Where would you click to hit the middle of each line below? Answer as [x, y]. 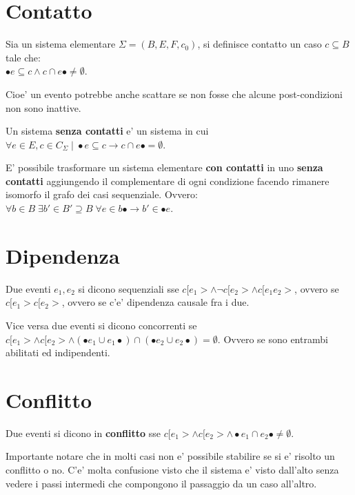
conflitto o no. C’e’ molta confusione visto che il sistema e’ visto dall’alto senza [172, 470]
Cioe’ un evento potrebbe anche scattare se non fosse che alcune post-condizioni [174, 94]
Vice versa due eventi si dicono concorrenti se [101, 325]
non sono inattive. [43, 107]
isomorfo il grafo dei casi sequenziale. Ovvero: [102, 194]
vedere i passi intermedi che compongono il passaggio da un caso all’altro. [161, 483]
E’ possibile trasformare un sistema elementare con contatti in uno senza [164, 167]
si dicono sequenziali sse [129, 288]
